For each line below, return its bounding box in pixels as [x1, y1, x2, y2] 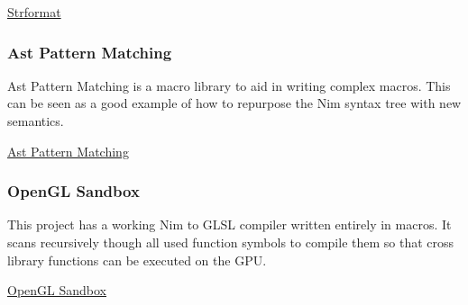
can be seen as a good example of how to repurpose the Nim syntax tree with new [7, 94, 462, 112]
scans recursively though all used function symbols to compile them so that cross [7, 233, 454, 251]
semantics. [7, 112, 64, 130]
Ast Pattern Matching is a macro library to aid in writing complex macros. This [7, 76, 451, 94]
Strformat [7, 3, 61, 21]
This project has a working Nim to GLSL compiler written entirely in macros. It [7, 215, 452, 234]
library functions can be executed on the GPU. [7, 250, 267, 269]
